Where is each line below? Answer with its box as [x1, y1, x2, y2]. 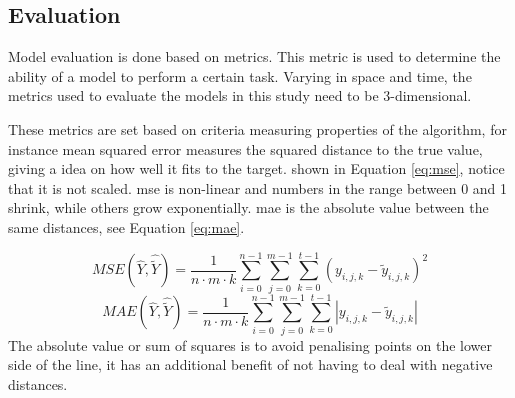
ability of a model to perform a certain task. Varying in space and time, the [8, 65, 472, 86]
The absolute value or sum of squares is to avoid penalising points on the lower [8, 334, 493, 355]
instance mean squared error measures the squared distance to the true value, [8, 138, 483, 159]
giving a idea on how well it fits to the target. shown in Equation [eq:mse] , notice [8, 158, 505, 179]
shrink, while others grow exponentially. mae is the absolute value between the [8, 197, 489, 218]
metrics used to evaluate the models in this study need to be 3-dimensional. [8, 85, 472, 106]
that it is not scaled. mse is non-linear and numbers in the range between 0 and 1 [8, 177, 508, 198]
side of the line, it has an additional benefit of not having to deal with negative [8, 354, 493, 375]
